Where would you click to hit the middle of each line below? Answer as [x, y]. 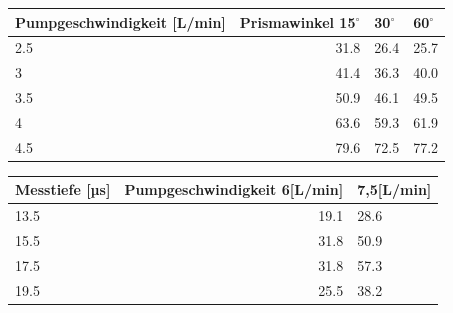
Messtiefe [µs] [63, 189]
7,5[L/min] [394, 189]
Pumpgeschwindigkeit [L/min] [120, 21]
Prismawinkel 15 [297, 21]
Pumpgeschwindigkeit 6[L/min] [234, 189]
